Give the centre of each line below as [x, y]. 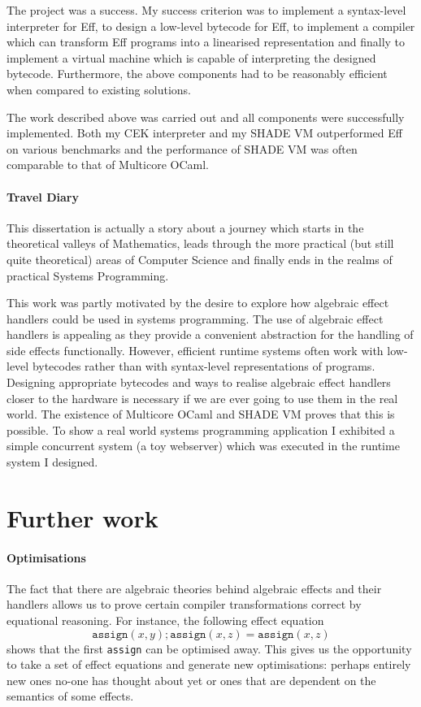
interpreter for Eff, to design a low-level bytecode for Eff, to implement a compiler [211, 26]
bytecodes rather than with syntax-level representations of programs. [204, 366]
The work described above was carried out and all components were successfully [206, 117]
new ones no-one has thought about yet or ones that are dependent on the [191, 680]
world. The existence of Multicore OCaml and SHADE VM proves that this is [201, 414]
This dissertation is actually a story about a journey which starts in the [185, 227]
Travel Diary [43, 196]
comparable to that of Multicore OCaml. [108, 165]
